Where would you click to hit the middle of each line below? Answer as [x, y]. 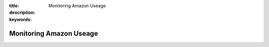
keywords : [20, 19]
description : [22, 13]
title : [14, 6]
